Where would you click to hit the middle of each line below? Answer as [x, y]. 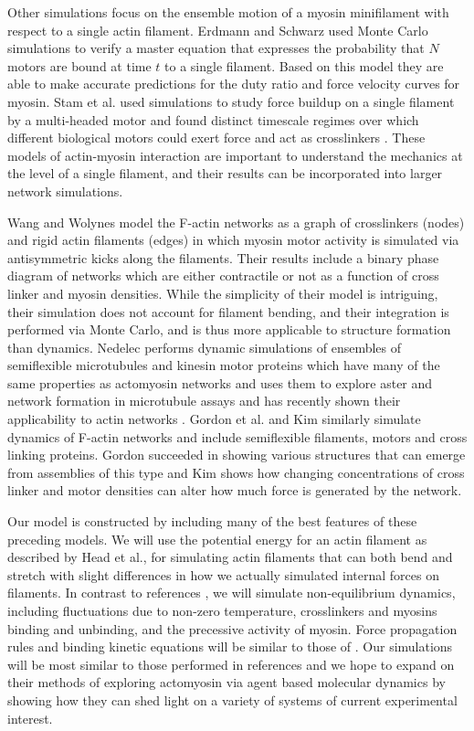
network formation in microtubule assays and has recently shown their [204, 401]
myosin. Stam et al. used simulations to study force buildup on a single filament [231, 101]
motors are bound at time [79, 65]
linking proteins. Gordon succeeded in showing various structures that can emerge [237, 455]
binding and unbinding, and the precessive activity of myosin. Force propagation [232, 628]
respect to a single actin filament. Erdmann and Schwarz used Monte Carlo [218, 30]
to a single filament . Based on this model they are [304, 65]
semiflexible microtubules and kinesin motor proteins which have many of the [224, 365]
